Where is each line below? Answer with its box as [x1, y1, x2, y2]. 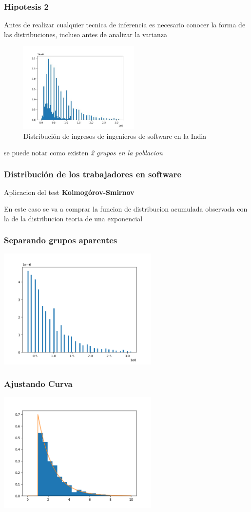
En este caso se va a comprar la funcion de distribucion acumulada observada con [4, 204, 248, 214]
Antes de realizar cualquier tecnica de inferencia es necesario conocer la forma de [4, 20, 246, 30]
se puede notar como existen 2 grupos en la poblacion [4, 147, 163, 157]
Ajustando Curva [4, 377, 73, 389]
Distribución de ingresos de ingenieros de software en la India [23, 131, 207, 141]
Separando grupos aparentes [4, 234, 117, 246]
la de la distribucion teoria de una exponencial [4, 213, 143, 223]
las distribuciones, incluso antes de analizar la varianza [4, 29, 167, 39]
